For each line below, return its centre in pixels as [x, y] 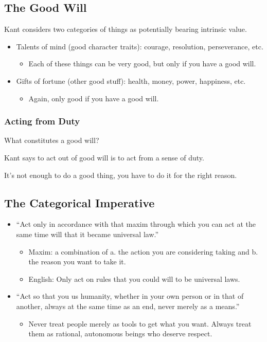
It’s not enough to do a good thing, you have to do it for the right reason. [121, 175]
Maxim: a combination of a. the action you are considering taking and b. [143, 251]
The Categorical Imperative [79, 202]
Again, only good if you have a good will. [94, 98]
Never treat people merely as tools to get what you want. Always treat [140, 323]
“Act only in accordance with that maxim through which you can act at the [136, 224]
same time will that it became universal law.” [87, 234]
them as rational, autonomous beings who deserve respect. [120, 334]
